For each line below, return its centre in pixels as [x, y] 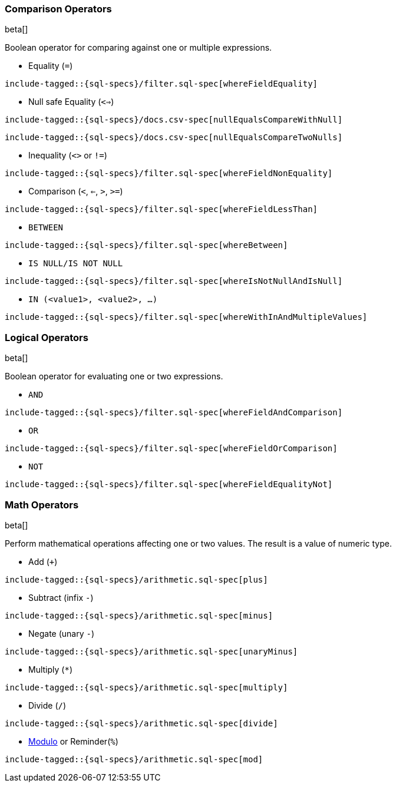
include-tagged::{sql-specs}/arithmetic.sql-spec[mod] [134, 759]
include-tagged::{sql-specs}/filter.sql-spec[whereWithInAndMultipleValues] [186, 317]
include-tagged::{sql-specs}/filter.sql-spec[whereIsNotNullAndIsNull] [174, 281]
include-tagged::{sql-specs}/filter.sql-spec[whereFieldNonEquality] [169, 173]
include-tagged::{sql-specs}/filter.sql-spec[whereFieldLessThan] [161, 209]
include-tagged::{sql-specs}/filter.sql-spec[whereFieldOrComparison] [171, 449]
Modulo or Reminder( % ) [73, 741]
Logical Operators [47, 337]
